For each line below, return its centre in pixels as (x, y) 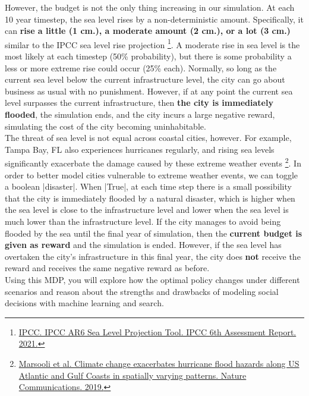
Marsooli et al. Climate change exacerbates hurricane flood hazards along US (159, 363)
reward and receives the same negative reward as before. (107, 268)
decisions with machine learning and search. (84, 303)
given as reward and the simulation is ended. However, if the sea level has (143, 245)
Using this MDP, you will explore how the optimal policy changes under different (152, 279)
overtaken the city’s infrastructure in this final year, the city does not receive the (153, 256)
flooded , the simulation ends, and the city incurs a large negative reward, (140, 114)
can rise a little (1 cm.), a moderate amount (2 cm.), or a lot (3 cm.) (148, 31)
